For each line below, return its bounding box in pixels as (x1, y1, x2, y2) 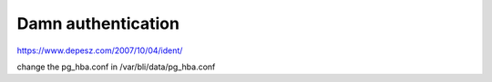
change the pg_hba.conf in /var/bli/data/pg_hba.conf (16, 61, 216, 72)
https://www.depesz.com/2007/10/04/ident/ (16, 45, 183, 56)
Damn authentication (16, 14, 179, 33)
